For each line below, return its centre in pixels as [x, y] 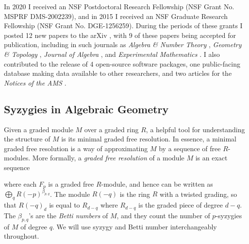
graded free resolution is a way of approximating [76, 148]
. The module [70, 194]
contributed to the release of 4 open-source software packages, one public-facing [122, 63]
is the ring [135, 194]
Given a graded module [39, 129]
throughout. [22, 236]
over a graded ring [111, 129]
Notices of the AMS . [35, 82]
